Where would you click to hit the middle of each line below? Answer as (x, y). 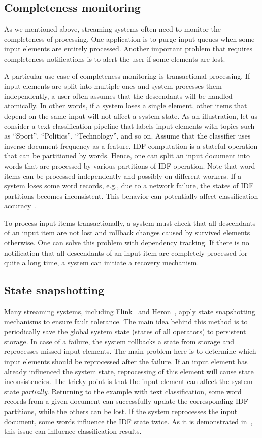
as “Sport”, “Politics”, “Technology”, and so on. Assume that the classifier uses (127, 136)
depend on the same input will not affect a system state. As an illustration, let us (131, 115)
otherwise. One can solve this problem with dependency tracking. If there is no (127, 243)
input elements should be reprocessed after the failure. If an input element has (126, 361)
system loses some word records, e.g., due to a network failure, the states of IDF (129, 186)
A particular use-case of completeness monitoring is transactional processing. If (127, 76)
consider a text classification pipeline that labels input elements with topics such (129, 126)
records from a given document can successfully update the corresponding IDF (126, 401)
